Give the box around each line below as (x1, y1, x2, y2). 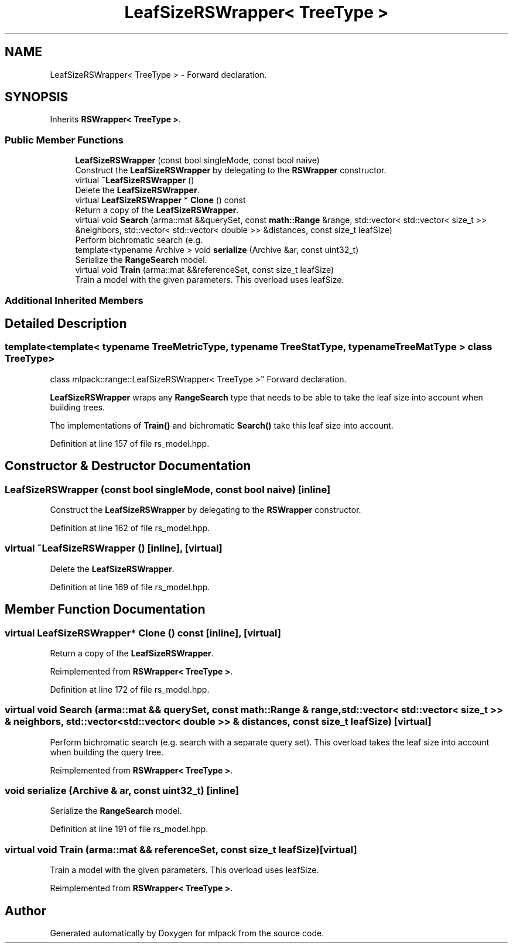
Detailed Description (5, 316, 127, 331)
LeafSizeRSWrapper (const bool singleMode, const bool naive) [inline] (5, 483, 331, 495)
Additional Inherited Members (5, 294, 143, 306)
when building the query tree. (50, 747, 164, 757)
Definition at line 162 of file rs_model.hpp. (50, 523, 210, 533)
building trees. (50, 402, 105, 412)
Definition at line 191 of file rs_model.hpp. (50, 824, 208, 834)
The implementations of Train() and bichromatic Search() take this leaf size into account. (50, 420, 394, 430)
